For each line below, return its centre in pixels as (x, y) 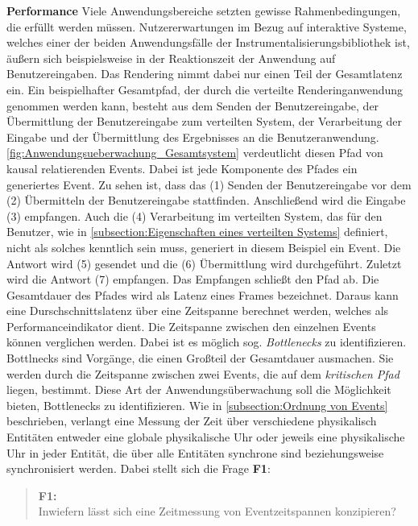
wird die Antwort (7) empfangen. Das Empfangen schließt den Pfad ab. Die (193, 279)
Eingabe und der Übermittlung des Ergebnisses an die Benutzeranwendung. (193, 137)
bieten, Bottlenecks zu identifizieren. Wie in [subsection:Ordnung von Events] (197, 405)
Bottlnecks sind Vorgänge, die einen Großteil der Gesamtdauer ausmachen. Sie (200, 358)
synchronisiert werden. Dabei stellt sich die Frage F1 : (139, 468)
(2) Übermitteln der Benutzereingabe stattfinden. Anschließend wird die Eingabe (206, 200)
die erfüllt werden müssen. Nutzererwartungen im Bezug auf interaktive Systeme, (207, 26)
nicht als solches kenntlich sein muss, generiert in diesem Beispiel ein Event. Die (204, 247)
